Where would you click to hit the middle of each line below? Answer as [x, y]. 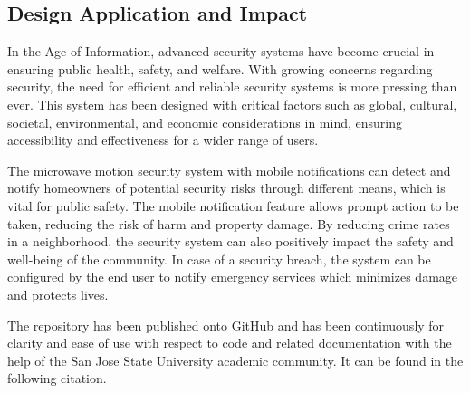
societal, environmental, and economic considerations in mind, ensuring [205, 122]
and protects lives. [58, 294]
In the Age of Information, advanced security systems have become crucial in [221, 51]
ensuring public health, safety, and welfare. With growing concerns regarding [220, 68]
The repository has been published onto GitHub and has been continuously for [226, 325]
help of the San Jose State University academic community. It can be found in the [235, 360]
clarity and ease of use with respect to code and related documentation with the [230, 343]
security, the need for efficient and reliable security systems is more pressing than [232, 86]
